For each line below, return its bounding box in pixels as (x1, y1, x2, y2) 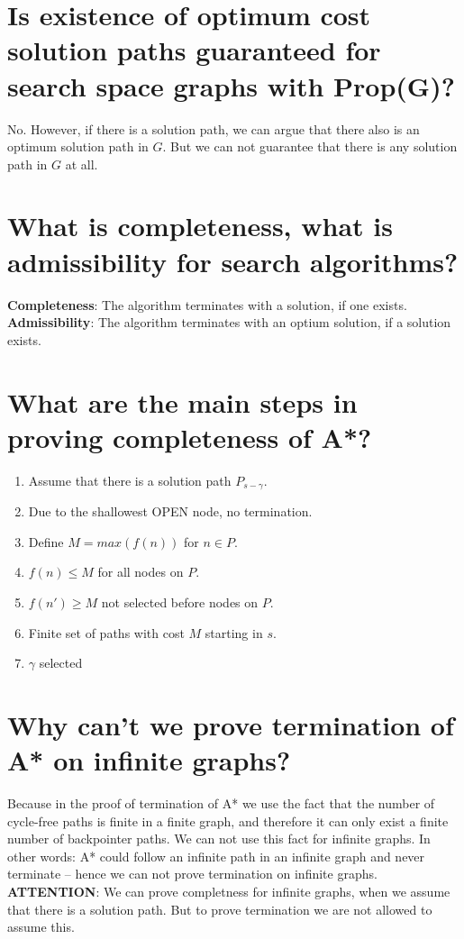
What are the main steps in (7, 383, 358, 420)
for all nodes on (97, 562, 184, 581)
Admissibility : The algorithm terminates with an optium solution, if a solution (7, 313, 451, 332)
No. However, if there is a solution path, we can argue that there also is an (7, 119, 420, 138)
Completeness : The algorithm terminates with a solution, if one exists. (7, 295, 407, 314)
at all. (65, 154, 98, 173)
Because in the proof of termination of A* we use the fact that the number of (7, 794, 435, 813)
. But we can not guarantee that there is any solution (162, 137, 458, 156)
